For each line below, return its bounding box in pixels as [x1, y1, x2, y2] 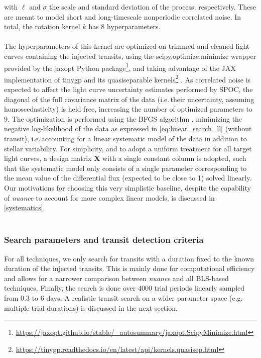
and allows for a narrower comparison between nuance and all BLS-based [4, 273, 229, 283]
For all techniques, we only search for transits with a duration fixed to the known [4, 253, 254, 263]
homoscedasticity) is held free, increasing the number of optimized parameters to [4, 104, 252, 114]
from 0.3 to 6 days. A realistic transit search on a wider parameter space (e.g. [4, 292, 243, 303]
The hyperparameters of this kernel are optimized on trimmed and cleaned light [4, 41, 250, 51]
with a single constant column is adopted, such [102, 153, 246, 163]
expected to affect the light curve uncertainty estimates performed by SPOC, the [4, 84, 253, 95]
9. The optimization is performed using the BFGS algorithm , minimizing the [4, 113, 242, 124]
